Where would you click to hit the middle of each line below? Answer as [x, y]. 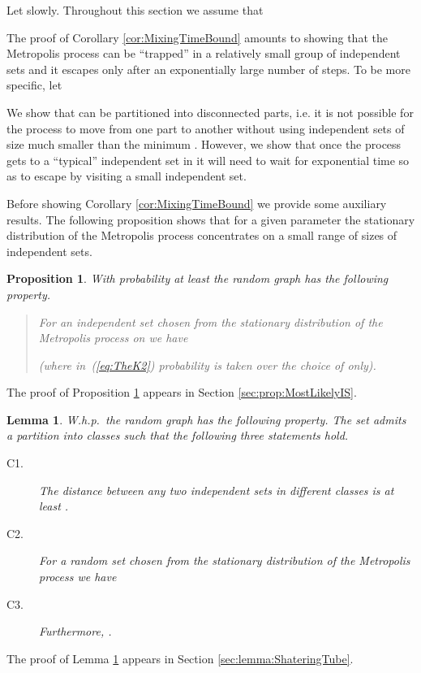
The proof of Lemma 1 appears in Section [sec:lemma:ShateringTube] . [180, 658]
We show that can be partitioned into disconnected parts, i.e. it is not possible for [210, 112]
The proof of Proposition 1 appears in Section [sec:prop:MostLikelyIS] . [182, 392]
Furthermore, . [75, 631]
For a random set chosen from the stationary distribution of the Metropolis [225, 560]
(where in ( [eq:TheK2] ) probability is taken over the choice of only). [207, 365]
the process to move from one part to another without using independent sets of [206, 128]
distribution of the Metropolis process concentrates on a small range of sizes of [202, 235]
